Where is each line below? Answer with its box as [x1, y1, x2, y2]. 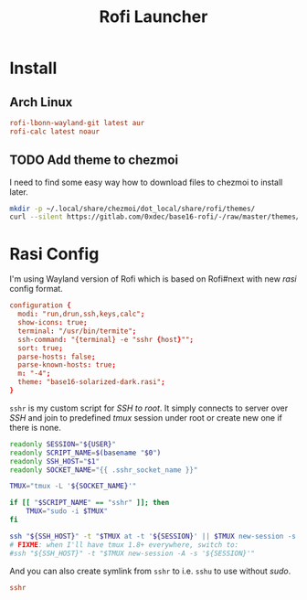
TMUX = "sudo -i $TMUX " [26, 507, 108, 516]
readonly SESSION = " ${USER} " [9, 439, 117, 449]
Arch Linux [9, 94, 73, 110]
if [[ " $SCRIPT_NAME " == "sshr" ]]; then [9, 498, 170, 508]
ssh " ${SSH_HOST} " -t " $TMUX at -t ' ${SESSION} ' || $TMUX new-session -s [9, 531, 297, 541]
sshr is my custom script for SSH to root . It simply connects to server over [9, 402, 289, 413]
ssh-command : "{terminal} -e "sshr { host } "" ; [17, 335, 195, 344]
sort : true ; [17, 343, 64, 353]
